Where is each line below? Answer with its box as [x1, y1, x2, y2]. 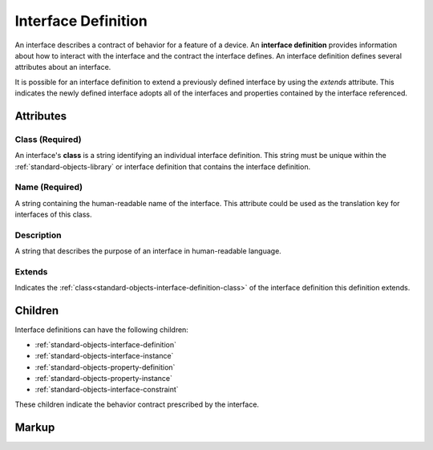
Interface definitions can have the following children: [14, 325, 188, 334]
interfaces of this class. [14, 209, 92, 220]
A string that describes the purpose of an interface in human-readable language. [14, 246, 282, 256]
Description [14, 229, 62, 241]
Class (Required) [14, 133, 82, 144]
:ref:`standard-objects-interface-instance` [34, 351, 174, 361]
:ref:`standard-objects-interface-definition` [34, 339, 176, 349]
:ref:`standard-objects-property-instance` [34, 373, 172, 383]
